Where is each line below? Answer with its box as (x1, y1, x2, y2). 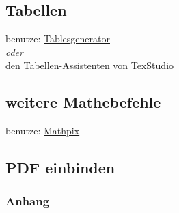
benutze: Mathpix (5, 124, 80, 138)
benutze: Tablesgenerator (5, 31, 110, 46)
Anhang (5, 193, 50, 210)
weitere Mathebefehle (5, 91, 161, 113)
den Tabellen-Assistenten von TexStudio (5, 58, 174, 72)
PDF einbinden (5, 157, 115, 178)
